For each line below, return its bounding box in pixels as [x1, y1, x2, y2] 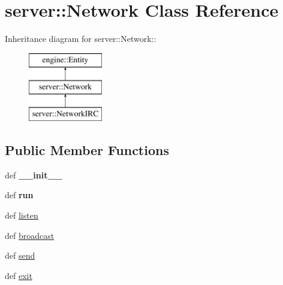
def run [5, 189, 34, 201]
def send [5, 249, 35, 262]
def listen [5, 209, 38, 222]
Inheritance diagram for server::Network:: [5, 32, 156, 45]
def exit [5, 269, 32, 281]
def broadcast [5, 229, 55, 241]
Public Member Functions [5, 141, 169, 159]
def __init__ [5, 168, 62, 181]
